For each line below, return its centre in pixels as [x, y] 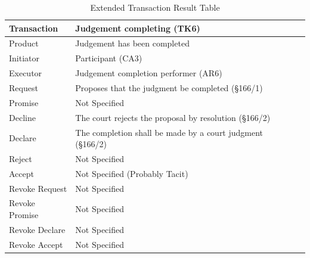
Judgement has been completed [132, 43]
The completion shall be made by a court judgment [169, 132]
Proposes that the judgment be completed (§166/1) [169, 87]
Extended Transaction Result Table [155, 7]
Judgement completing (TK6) [138, 28]
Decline [22, 117]
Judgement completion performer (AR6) [149, 73]
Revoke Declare [37, 229]
